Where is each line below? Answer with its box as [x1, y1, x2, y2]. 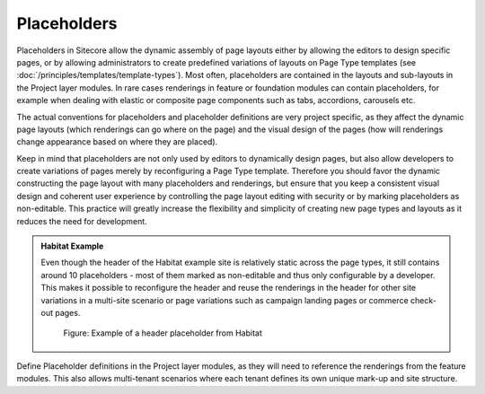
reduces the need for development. [16, 215, 147, 226]
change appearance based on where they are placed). [16, 136, 218, 147]
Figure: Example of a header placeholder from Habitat [63, 328, 262, 338]
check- [410, 294, 437, 305]
